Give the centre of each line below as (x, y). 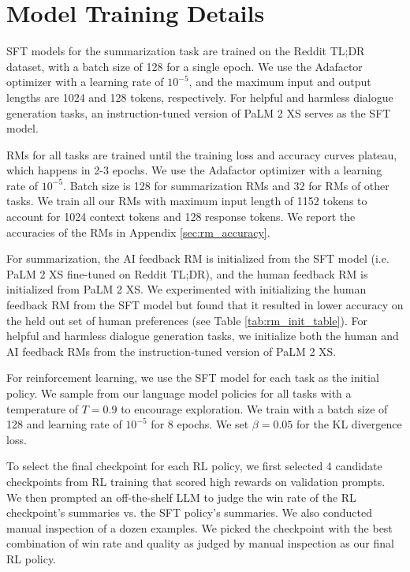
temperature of (43, 408)
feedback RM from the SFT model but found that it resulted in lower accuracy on (205, 305)
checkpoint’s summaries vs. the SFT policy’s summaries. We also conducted (190, 512)
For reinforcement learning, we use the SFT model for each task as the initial (193, 378)
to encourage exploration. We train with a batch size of (254, 408)
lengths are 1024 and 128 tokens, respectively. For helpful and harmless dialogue (200, 97)
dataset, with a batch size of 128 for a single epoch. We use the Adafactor (184, 66)
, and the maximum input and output (280, 82)
